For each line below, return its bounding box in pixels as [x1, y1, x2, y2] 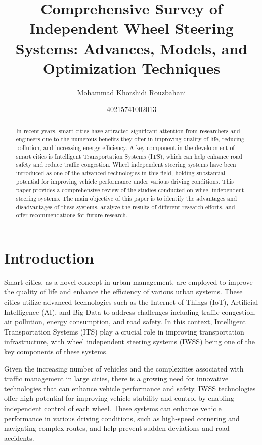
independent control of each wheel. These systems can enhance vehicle [4, 402, 222, 413]
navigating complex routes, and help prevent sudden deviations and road [4, 423, 230, 433]
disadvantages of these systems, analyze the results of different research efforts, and [16, 202, 235, 211]
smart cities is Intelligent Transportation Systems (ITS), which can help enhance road [16, 152, 242, 160]
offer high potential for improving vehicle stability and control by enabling [4, 393, 234, 403]
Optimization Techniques [42, 57, 221, 78]
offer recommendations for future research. [16, 211, 128, 219]
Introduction [4, 247, 94, 268]
